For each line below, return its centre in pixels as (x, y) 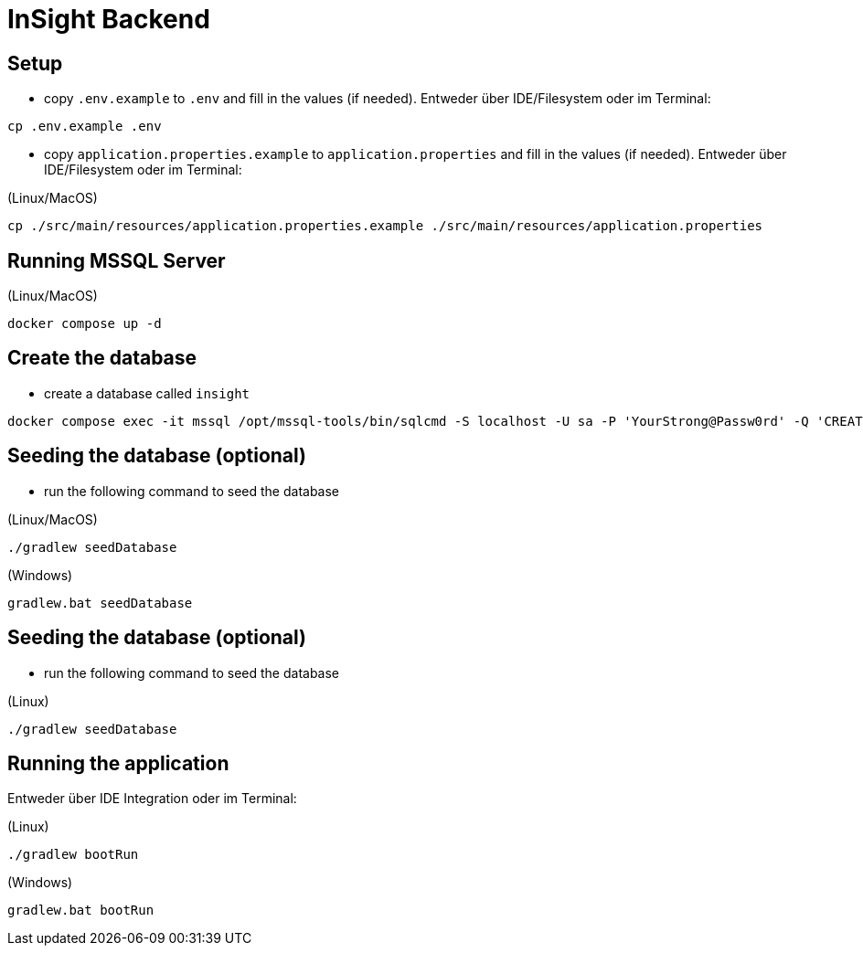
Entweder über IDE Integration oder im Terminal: (152, 799)
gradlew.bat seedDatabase (100, 603)
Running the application (118, 763)
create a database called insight (147, 393)
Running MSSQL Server (117, 260)
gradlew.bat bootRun (81, 911)
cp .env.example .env (85, 127)
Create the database (102, 358)
